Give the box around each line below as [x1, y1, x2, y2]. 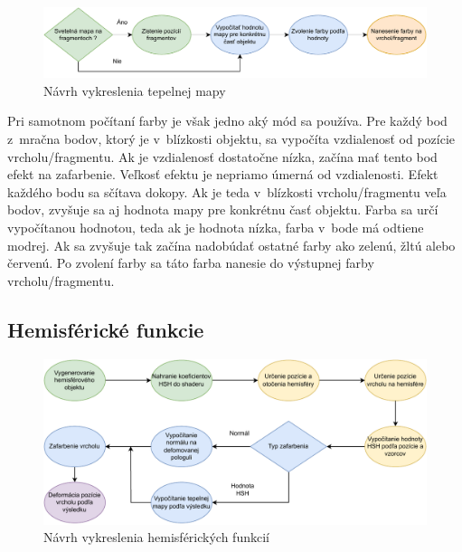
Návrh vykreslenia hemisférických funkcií [43, 528, 269, 547]
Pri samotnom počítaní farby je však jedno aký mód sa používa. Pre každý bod [7, 111, 448, 130]
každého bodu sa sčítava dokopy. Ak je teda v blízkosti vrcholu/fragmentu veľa [7, 182, 447, 201]
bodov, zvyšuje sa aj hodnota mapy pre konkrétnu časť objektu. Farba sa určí [7, 200, 438, 219]
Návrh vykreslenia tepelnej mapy [43, 81, 226, 100]
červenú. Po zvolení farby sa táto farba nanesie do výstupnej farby [7, 253, 374, 272]
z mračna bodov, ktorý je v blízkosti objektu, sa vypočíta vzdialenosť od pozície [7, 129, 456, 148]
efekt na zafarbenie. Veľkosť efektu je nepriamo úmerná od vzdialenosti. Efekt [7, 165, 438, 184]
